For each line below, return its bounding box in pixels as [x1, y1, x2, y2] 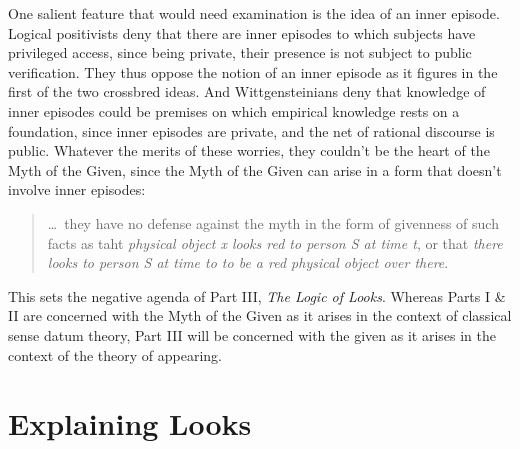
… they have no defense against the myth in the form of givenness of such [47, 212, 499, 233]
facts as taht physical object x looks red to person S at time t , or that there [47, 232, 503, 253]
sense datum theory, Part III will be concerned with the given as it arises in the [8, 324, 496, 345]
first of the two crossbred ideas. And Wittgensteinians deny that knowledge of [8, 81, 486, 102]
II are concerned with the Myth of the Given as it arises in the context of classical [8, 305, 512, 326]
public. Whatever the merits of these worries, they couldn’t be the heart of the [8, 140, 490, 161]
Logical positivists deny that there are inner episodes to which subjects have [8, 22, 476, 43]
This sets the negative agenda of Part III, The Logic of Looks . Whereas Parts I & [8, 285, 506, 306]
